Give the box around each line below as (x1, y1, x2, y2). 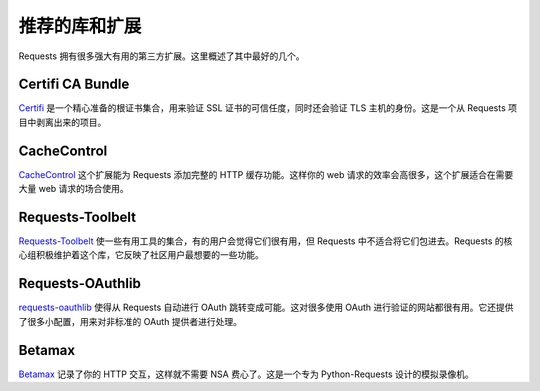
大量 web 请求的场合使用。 (18, 183, 129, 195)
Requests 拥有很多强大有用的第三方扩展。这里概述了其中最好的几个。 (18, 50, 305, 62)
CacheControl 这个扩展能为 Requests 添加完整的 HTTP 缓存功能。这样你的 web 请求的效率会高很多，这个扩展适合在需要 (18, 168, 514, 180)
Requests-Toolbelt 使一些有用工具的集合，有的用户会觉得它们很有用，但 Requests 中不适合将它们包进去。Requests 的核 (18, 235, 513, 247)
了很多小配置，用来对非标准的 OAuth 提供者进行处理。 (18, 315, 242, 327)
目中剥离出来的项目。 (18, 116, 107, 128)
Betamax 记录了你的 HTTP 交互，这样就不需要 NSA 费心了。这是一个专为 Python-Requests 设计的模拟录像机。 (18, 368, 474, 380)
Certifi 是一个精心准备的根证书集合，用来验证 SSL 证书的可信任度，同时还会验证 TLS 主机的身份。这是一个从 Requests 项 (18, 102, 518, 114)
